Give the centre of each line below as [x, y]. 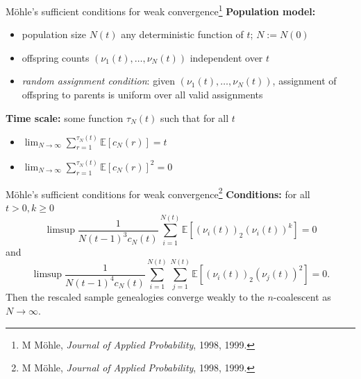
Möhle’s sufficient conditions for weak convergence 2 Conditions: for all [158, 193]
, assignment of [304, 81]
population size [54, 34]
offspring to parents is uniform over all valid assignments [142, 95]
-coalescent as [302, 297]
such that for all [195, 117]
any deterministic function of [182, 34]
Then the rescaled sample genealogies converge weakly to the [135, 297]
